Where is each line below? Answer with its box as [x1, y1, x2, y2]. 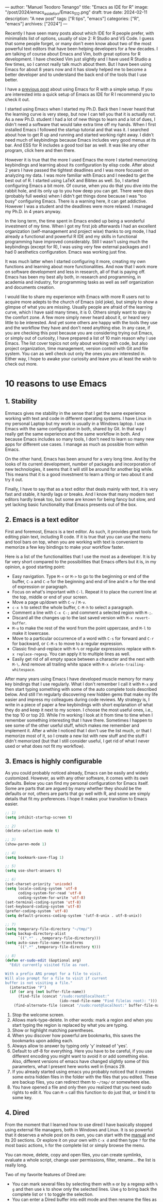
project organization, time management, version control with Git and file [5, 345, 148, 351]
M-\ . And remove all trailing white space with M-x [12, 661, 109, 667]
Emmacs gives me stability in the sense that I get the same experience [5, 410, 146, 416]
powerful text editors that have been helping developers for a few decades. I [5, 46, 158, 52]
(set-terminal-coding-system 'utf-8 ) [5, 900, 81, 905]
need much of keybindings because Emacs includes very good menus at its [5, 137, 156, 143]
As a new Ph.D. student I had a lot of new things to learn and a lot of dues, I [5, 116, 156, 122]
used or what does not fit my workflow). [5, 743, 85, 749]
